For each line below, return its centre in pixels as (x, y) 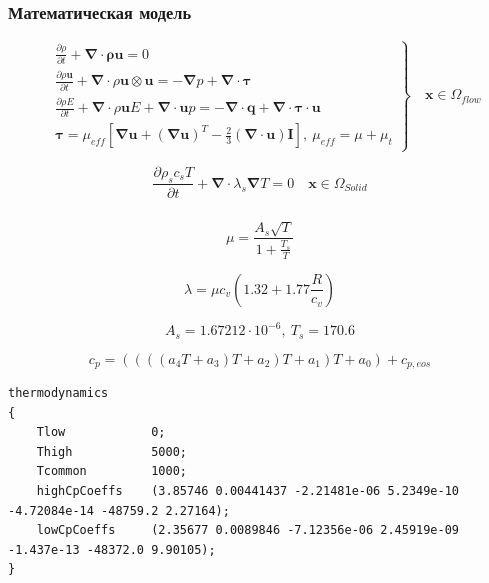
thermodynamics (58, 393)
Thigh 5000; (111, 451)
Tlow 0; (101, 432)
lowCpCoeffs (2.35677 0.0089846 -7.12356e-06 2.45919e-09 (248, 530)
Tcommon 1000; (111, 471)
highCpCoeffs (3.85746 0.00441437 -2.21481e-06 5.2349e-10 (248, 491)
